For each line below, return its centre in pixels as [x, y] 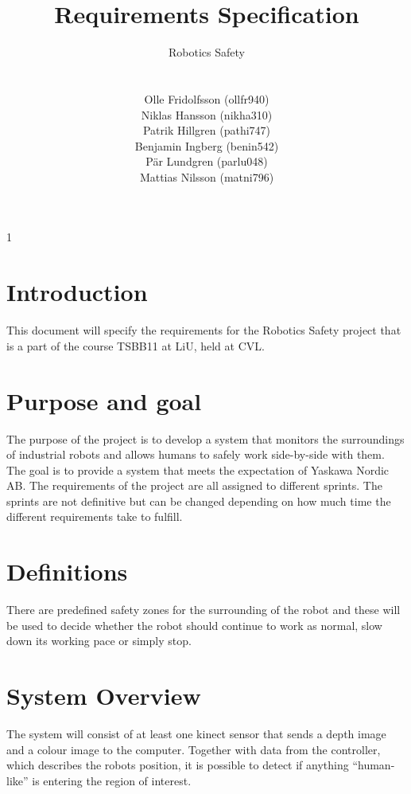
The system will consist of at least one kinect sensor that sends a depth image [196, 734]
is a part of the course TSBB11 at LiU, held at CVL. [136, 345]
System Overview [104, 696]
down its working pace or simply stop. [99, 641]
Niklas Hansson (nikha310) [207, 114]
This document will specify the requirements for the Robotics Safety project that [204, 330]
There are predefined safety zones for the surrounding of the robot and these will [204, 610]
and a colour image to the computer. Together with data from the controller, [194, 749]
